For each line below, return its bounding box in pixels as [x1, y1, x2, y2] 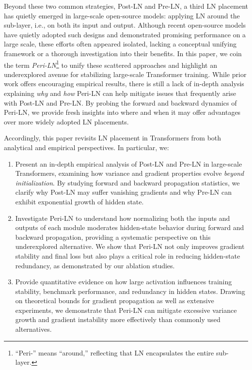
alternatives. [15, 324, 52, 334]
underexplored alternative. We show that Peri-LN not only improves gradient [15, 241, 245, 251]
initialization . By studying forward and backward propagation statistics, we [15, 177, 240, 187]
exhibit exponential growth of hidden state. [15, 196, 144, 206]
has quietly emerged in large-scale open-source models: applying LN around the [4, 10, 240, 20]
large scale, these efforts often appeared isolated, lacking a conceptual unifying [4, 39, 236, 49]
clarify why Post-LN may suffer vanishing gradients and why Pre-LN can [15, 187, 232, 197]
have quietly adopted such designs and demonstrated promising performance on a [4, 29, 246, 39]
